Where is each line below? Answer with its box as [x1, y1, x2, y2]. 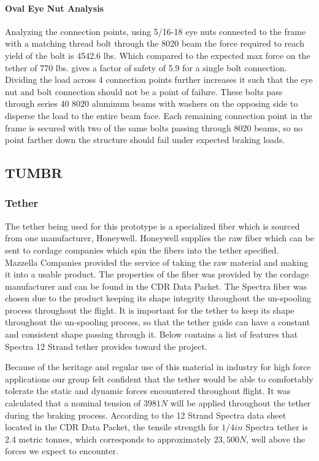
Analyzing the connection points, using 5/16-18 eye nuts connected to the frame [5, 25, 306, 37]
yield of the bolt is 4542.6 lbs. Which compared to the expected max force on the [5, 48, 310, 61]
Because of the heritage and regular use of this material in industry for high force [5, 360, 311, 373]
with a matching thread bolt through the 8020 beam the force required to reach [5, 37, 304, 50]
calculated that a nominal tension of [5, 397, 141, 409]
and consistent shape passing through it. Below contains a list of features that [5, 328, 298, 341]
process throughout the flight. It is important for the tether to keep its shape [5, 303, 294, 316]
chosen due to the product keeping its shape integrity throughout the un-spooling [5, 292, 312, 304]
